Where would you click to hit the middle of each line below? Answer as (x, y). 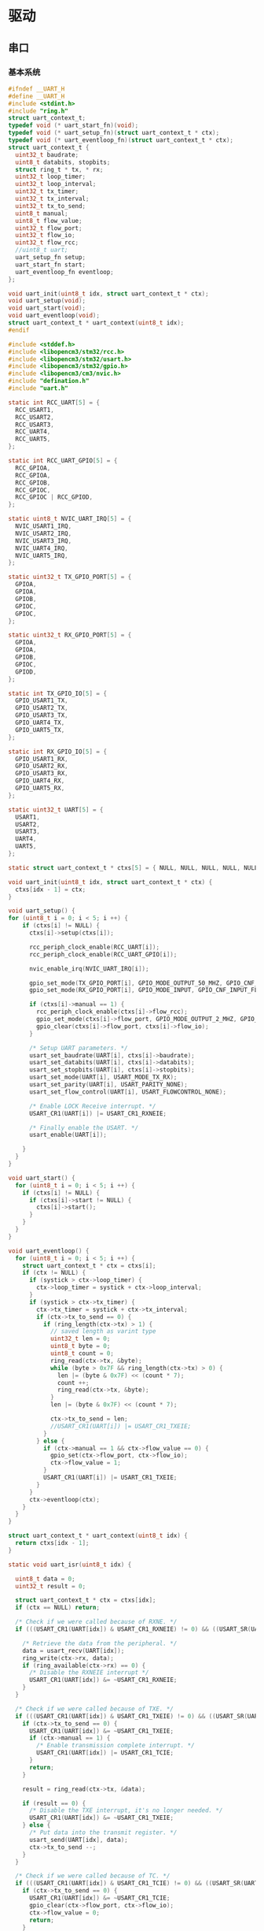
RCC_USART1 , (35, 410)
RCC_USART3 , (35, 425)
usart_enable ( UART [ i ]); (68, 1135)
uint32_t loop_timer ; (51, 177)
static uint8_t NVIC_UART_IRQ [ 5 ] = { (70, 519)
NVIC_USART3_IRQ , (44, 540)
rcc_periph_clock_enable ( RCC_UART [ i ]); (94, 947)
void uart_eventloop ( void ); (54, 316)
